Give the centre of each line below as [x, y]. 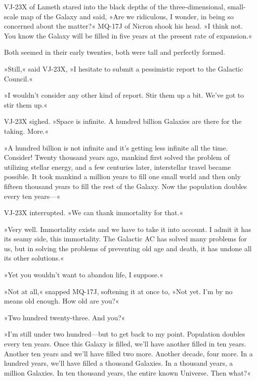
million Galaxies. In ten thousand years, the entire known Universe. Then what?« [128, 372]
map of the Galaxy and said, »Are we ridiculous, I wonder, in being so [127, 16]
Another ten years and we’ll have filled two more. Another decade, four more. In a [128, 353]
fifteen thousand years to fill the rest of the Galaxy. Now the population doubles [126, 186]
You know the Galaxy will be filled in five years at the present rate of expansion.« [128, 35]
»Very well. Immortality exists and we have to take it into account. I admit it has [128, 229]
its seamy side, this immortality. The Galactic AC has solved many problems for [126, 239]
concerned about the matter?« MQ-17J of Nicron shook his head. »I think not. [124, 26]
